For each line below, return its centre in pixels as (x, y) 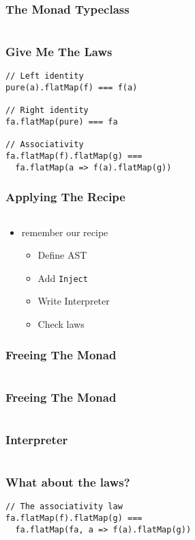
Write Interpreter (74, 301)
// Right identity (47, 111)
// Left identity (45, 76)
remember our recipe (65, 232)
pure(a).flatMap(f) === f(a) (72, 88)
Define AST (62, 255)
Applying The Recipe (65, 197)
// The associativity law (64, 507)
